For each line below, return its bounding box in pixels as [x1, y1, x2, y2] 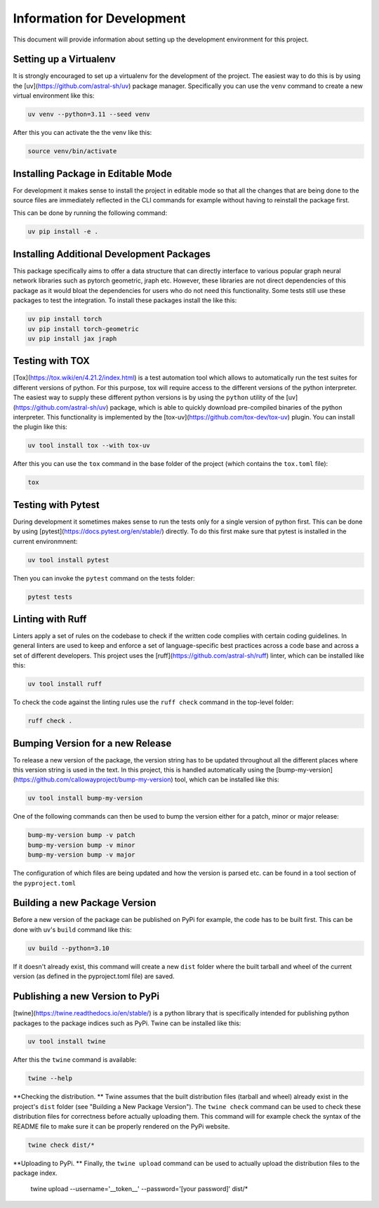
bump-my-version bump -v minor [27, 840, 136, 849]
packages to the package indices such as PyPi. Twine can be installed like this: [13, 1019, 241, 1027]
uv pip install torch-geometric [27, 325, 140, 333]
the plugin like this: [13, 422, 68, 431]
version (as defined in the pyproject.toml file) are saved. [13, 972, 175, 980]
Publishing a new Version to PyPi [13, 991, 160, 1003]
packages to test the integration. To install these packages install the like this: [13, 296, 237, 305]
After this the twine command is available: [13, 1056, 137, 1064]
